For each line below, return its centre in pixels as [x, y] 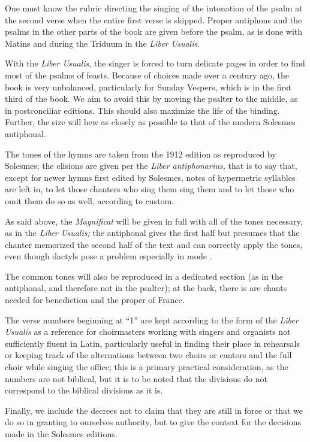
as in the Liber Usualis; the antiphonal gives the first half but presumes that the [152, 233]
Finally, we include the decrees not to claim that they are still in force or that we [154, 410]
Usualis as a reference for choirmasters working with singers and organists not [148, 331]
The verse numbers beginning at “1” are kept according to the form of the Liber [152, 320]
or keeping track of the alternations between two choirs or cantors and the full [148, 355]
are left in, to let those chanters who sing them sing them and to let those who [150, 189]
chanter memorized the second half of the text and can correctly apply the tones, [154, 244]
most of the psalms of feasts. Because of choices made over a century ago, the [147, 75]
